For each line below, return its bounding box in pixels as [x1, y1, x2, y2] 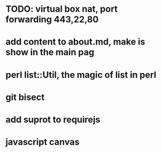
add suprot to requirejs [5, 114, 101, 125]
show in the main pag [5, 47, 95, 58]
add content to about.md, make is [5, 36, 145, 48]
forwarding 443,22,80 [5, 14, 99, 25]
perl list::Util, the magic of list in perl [5, 69, 157, 80]
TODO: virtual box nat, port [5, 3, 118, 15]
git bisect [5, 92, 45, 102]
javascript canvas [5, 136, 80, 148]
